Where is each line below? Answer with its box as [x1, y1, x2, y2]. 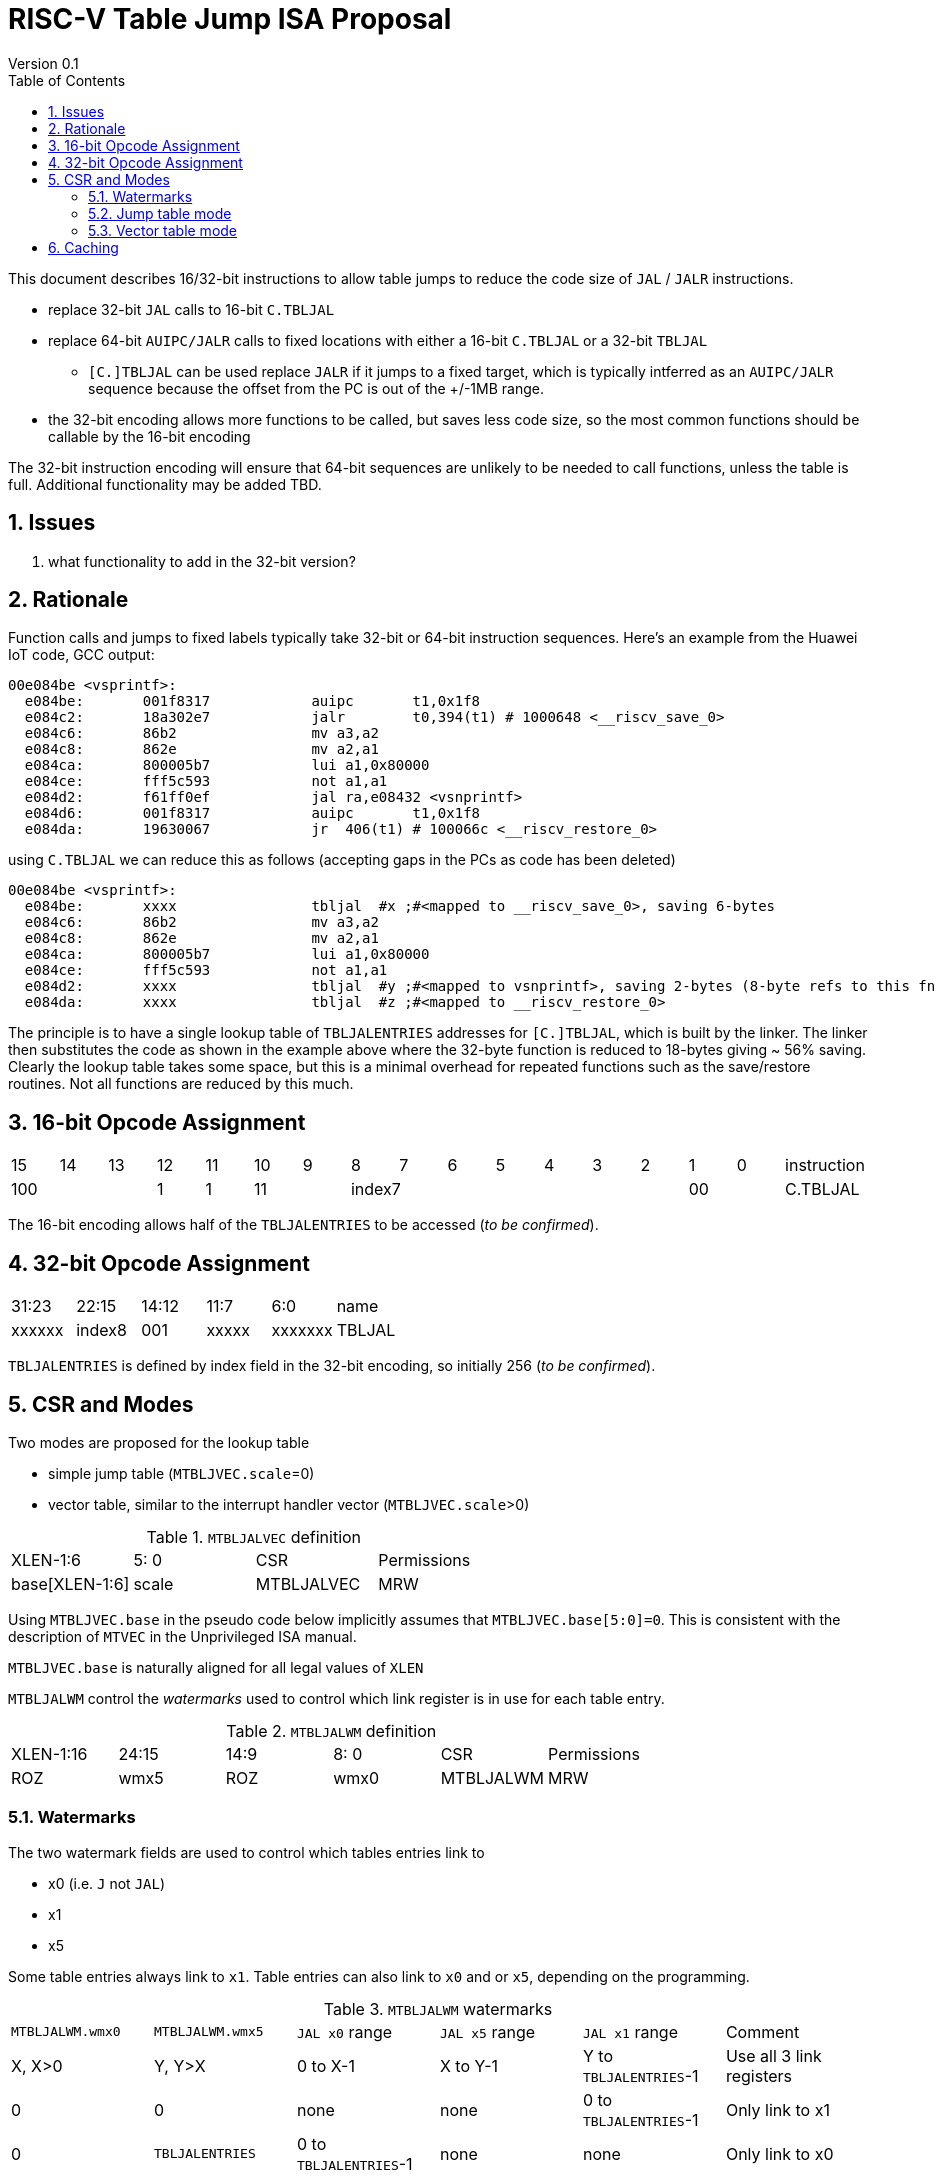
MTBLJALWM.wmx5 [153, 2024, 264, 2040]
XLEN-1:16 [11, 1743, 88, 1764]
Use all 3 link [725, 2045, 822, 2066]
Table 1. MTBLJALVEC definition [146, 1526, 362, 1547]
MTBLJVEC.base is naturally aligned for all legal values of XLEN [8, 1658, 424, 1676]
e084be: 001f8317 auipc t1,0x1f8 [24, 693, 481, 710]
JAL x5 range [439, 2021, 536, 2042]
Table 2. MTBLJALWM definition [226, 1720, 437, 1741]
